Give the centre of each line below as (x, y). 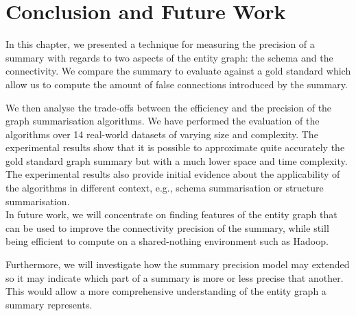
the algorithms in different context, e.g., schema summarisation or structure (165, 188)
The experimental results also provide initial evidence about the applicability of (173, 174)
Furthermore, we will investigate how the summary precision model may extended (178, 264)
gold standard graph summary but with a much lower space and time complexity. (177, 160)
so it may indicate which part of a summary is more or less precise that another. (175, 277)
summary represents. (49, 304)
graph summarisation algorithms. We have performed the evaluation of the (163, 121)
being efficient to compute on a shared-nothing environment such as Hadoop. (167, 241)
